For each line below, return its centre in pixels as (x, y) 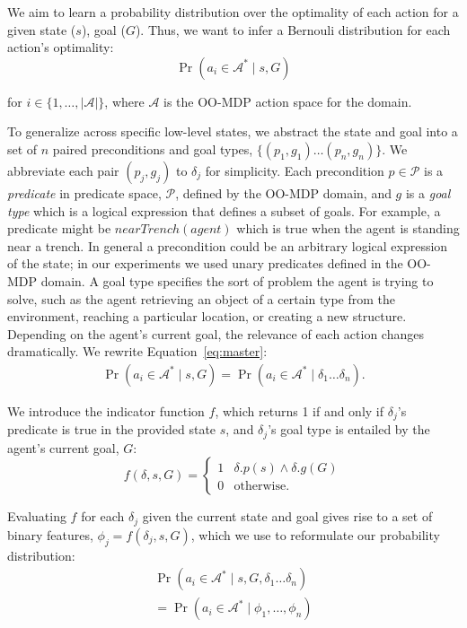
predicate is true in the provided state (112, 429)
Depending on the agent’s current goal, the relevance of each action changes (216, 333)
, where (124, 101)
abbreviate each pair (63, 170)
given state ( (42, 29)
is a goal (428, 192)
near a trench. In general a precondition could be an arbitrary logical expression (228, 245)
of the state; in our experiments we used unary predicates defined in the (205, 263)
